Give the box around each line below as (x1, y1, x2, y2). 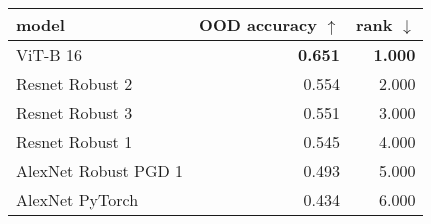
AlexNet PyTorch (16, 188, 139, 211)
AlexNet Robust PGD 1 (16, 159, 184, 182)
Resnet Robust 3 (16, 101, 133, 124)
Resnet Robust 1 (16, 130, 133, 153)
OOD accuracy (199, 13, 317, 36)
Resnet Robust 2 (16, 72, 133, 95)
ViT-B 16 (16, 43, 82, 66)
